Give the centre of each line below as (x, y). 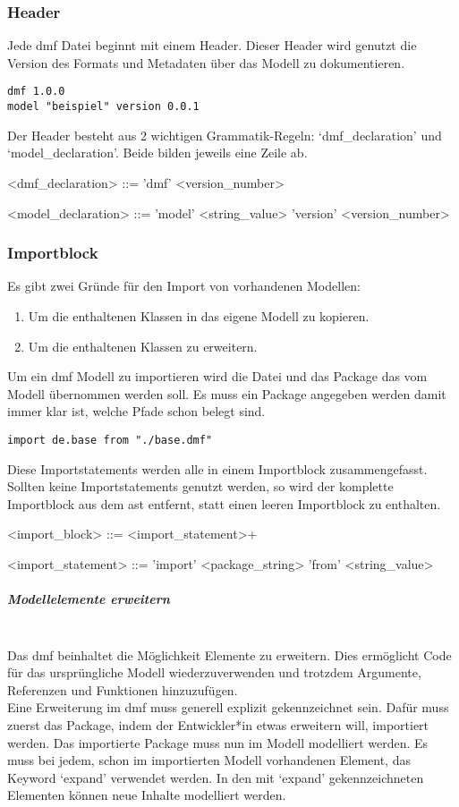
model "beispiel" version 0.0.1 (103, 107)
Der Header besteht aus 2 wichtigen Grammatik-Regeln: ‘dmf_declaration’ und (225, 135)
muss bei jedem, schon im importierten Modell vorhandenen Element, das (209, 760)
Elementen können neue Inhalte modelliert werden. (147, 795)
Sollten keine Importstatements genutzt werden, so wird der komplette (200, 486)
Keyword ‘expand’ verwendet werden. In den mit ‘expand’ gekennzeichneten (216, 777)
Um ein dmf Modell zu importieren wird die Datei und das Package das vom (217, 376)
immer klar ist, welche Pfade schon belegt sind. (136, 411)
